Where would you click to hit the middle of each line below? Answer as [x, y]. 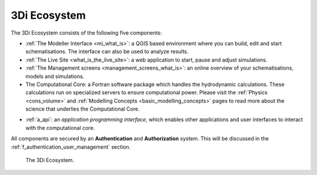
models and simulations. [55, 76]
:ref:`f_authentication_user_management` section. [71, 147]
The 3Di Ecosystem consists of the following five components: [87, 33]
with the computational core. [60, 128]
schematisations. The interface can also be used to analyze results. [107, 52]
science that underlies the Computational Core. [83, 109]
